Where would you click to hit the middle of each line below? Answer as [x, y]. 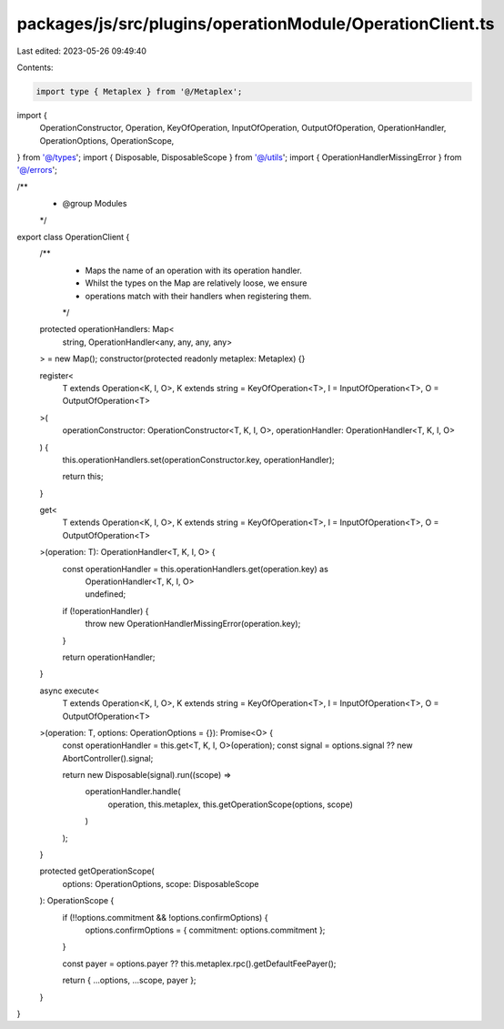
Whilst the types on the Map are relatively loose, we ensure [196, 283]
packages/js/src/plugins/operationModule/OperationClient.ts [256, 24]
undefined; [106, 594]
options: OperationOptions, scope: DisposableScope [161, 883]
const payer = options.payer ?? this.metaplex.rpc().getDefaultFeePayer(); [199, 963]
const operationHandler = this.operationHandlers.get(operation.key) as [196, 569]
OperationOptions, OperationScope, [107, 140]
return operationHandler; [109, 657]
